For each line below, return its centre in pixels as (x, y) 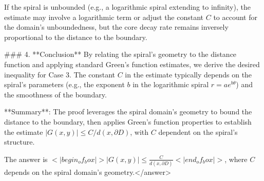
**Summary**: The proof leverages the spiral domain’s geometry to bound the (128, 112)
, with (139, 132)
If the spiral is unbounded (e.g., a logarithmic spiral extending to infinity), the (127, 7)
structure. (20, 142)
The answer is (26, 159)
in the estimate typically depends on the (188, 74)
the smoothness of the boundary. (55, 94)
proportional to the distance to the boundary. (76, 37)
